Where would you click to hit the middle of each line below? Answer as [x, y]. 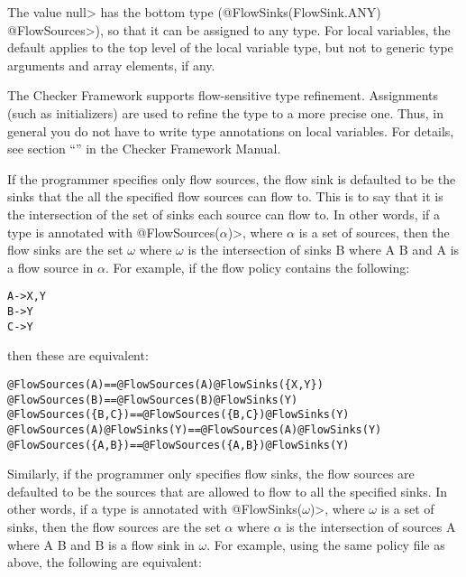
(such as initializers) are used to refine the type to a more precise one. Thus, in [225, 112]
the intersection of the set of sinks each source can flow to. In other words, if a [224, 214]
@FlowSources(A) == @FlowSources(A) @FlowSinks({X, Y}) [165, 384]
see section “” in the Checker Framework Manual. [144, 149]
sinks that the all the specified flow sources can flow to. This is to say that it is [225, 196]
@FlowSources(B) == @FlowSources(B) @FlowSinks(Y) [153, 400]
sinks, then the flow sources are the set [114, 526]
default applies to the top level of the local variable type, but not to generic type [230, 47]
